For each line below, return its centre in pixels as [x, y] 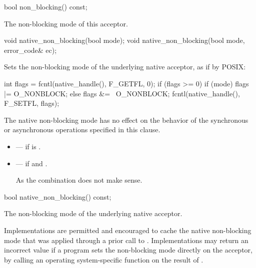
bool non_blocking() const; [46, 6]
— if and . [31, 163]
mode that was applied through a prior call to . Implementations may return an [126, 240]
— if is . [28, 146]
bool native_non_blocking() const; [58, 196]
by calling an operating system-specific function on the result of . [104, 259]
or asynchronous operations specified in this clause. [82, 130]
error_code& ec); [30, 50]
